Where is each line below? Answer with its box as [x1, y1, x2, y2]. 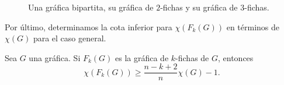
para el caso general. [33, 32, 106, 44]
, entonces [218, 51, 254, 63]
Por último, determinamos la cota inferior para [5, 20, 172, 33]
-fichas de [175, 51, 209, 63]
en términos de [226, 20, 279, 33]
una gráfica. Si [29, 51, 81, 63]
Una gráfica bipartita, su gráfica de [28, 1, 154, 13]
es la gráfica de [115, 51, 169, 63]
